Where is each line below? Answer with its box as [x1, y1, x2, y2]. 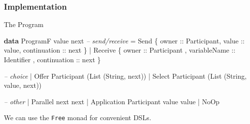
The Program [4, 19, 44, 29]
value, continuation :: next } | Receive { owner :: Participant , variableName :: [4, 45, 235, 55]
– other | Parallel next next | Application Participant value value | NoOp [4, 96, 220, 106]
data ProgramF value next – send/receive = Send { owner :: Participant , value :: [4, 35, 245, 45]
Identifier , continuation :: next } [4, 55, 101, 64]
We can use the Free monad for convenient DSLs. [4, 112, 151, 123]
